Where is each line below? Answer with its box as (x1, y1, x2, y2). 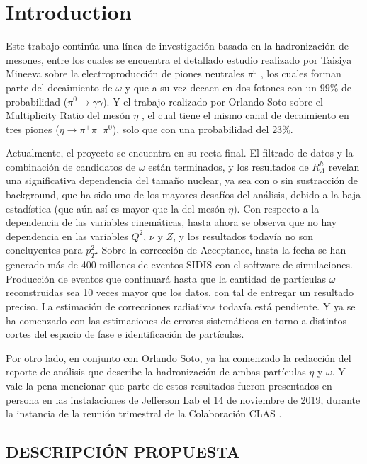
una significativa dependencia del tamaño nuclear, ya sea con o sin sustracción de (6, 173, 358, 188)
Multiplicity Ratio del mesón (6, 108, 130, 123)
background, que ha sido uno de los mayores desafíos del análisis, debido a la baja (6, 187, 361, 202)
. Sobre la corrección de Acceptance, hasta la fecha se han (95, 242, 346, 257)
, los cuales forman (260, 66, 341, 81)
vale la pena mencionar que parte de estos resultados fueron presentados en (6, 378, 332, 392)
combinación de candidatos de (6, 159, 136, 174)
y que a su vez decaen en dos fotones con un (125, 79, 317, 94)
